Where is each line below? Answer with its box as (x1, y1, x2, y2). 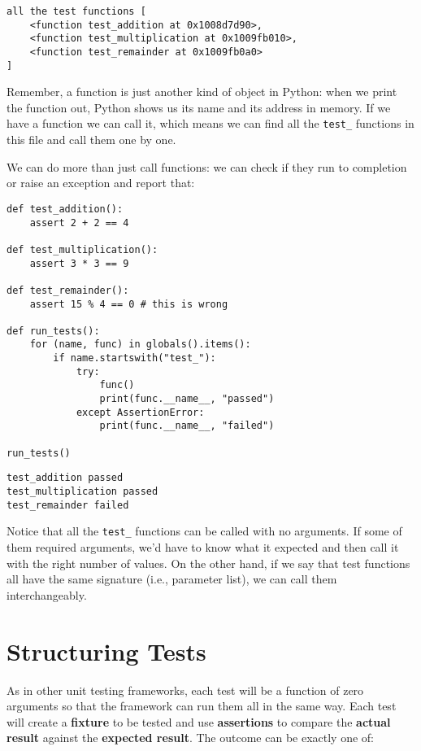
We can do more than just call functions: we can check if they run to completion (7, 158, 407, 175)
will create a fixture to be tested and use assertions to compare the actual (7, 713, 391, 730)
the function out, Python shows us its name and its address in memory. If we (7, 98, 391, 116)
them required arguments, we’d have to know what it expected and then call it (7, 539, 399, 555)
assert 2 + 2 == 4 (29, 216, 129, 229)
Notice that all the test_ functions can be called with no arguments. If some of (7, 522, 402, 539)
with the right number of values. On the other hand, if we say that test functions (7, 554, 410, 571)
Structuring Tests (7, 634, 206, 667)
